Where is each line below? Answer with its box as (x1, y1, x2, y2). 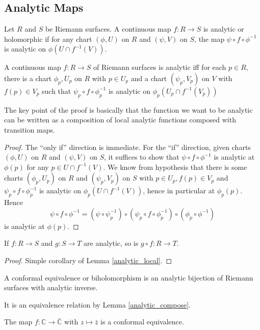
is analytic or (203, 23, 244, 34)
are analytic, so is (84, 238, 139, 248)
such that (42, 85, 71, 96)
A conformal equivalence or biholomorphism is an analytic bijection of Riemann (4, 272, 253, 283)
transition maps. (4, 124, 55, 135)
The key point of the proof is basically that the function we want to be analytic (4, 104, 253, 115)
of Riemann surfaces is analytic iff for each (93, 62, 226, 72)
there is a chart (4, 72, 52, 83)
